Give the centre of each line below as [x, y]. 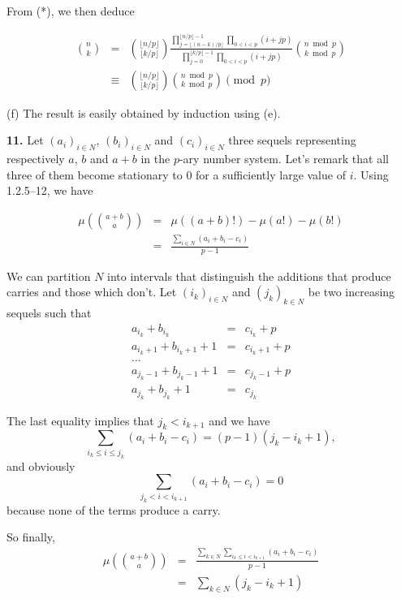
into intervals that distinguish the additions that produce [249, 276]
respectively [36, 158]
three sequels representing [292, 140]
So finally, [31, 537]
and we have [239, 420]
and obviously [41, 465]
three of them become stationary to [95, 174]
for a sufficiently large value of [271, 174]
